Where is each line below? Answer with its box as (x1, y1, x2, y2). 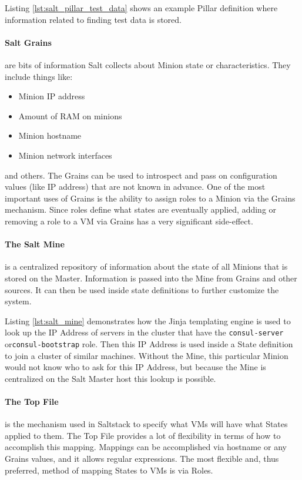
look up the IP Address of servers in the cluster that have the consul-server (5, 326, 284, 338)
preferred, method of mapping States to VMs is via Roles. (5, 464, 213, 476)
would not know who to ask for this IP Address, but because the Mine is (5, 361, 266, 373)
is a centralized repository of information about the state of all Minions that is (5, 260, 288, 273)
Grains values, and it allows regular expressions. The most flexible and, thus (5, 452, 279, 464)
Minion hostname (18, 129, 82, 142)
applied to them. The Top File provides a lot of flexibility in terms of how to (5, 429, 281, 441)
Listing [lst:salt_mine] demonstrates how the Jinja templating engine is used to (5, 314, 291, 327)
